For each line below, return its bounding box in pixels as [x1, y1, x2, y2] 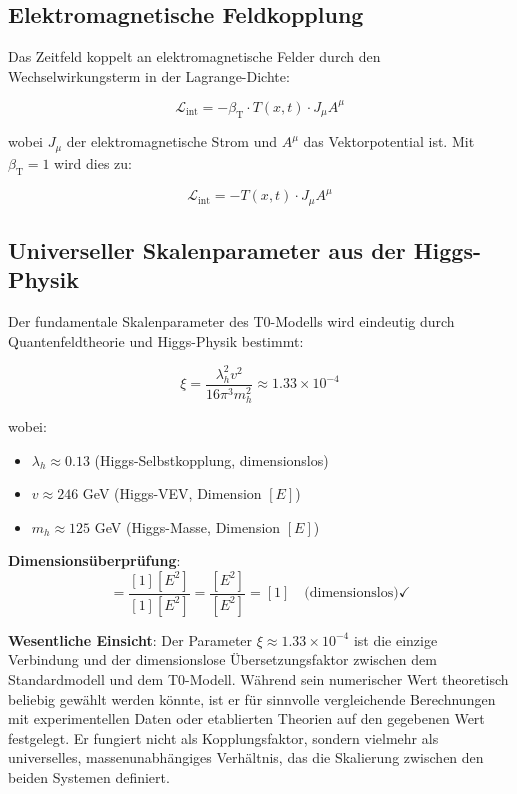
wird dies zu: [54, 152, 133, 173]
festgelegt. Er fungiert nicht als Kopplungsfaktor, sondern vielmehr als [8, 727, 439, 748]
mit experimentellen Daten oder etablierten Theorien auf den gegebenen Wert [8, 708, 485, 729]
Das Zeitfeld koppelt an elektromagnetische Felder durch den [8, 46, 381, 67]
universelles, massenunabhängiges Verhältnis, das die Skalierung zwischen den [8, 747, 484, 768]
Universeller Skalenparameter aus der [8, 234, 406, 265]
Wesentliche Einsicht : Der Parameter [8, 629, 253, 650]
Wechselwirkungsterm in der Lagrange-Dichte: [8, 65, 290, 86]
